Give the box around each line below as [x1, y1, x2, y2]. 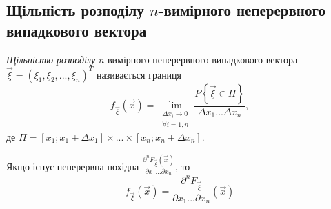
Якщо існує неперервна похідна [6, 159, 139, 173]
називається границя [96, 67, 182, 81]
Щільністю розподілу [6, 52, 96, 66]
